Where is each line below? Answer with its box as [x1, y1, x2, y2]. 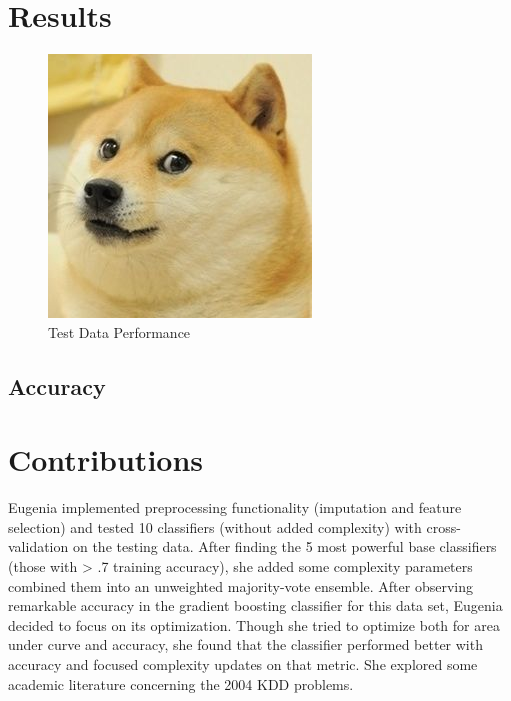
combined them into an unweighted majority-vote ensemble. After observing [8, 575, 473, 596]
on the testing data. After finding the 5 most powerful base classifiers [72, 536, 497, 557]
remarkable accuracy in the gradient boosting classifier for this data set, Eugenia [8, 595, 503, 616]
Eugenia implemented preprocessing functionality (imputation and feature [8, 497, 462, 518]
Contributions [8, 439, 204, 480]
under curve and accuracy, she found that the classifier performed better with [8, 634, 483, 655]
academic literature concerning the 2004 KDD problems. [8, 673, 354, 694]
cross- [426, 516, 461, 537]
